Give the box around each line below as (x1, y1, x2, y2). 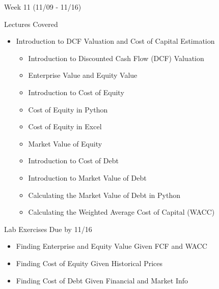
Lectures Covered (4, 18, 58, 29)
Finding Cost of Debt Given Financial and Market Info (16, 275, 188, 285)
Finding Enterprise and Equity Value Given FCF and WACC (16, 241, 207, 251)
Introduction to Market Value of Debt (28, 172, 147, 183)
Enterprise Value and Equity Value (28, 70, 138, 80)
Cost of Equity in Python (28, 104, 108, 114)
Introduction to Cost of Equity (28, 86, 124, 97)
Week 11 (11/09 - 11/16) (4, 2, 81, 12)
